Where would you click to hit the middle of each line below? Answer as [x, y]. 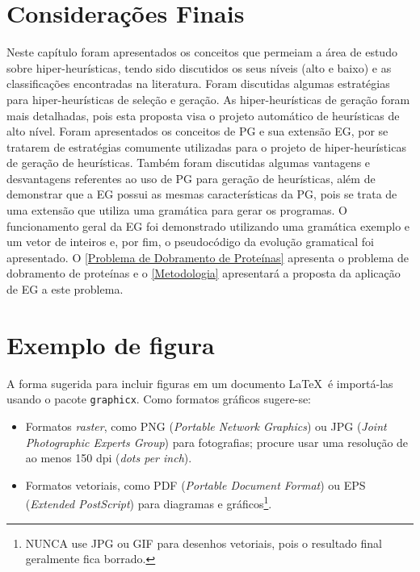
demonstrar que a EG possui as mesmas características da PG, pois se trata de [202, 194]
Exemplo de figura [111, 344]
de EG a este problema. [65, 289]
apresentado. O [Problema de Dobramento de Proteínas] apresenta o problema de [208, 257]
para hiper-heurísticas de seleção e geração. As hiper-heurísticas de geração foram [208, 99]
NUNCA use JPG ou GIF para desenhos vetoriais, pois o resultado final [204, 543]
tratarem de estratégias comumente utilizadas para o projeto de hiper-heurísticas [206, 146]
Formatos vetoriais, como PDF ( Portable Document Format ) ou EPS [195, 484]
